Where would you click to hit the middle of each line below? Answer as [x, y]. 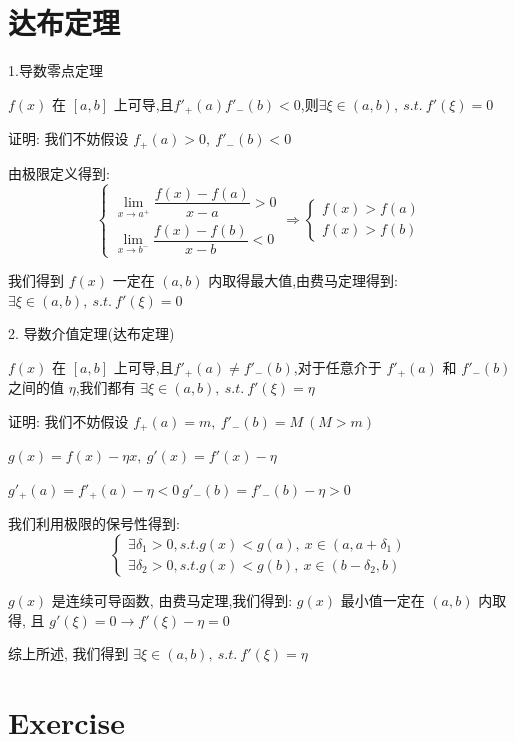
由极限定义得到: [59, 172]
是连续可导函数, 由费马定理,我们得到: [172, 600]
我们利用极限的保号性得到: [94, 523]
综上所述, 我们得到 [68, 653]
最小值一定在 [382, 600]
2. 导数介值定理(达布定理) [91, 333]
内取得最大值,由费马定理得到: [303, 280]
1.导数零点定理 [55, 70]
